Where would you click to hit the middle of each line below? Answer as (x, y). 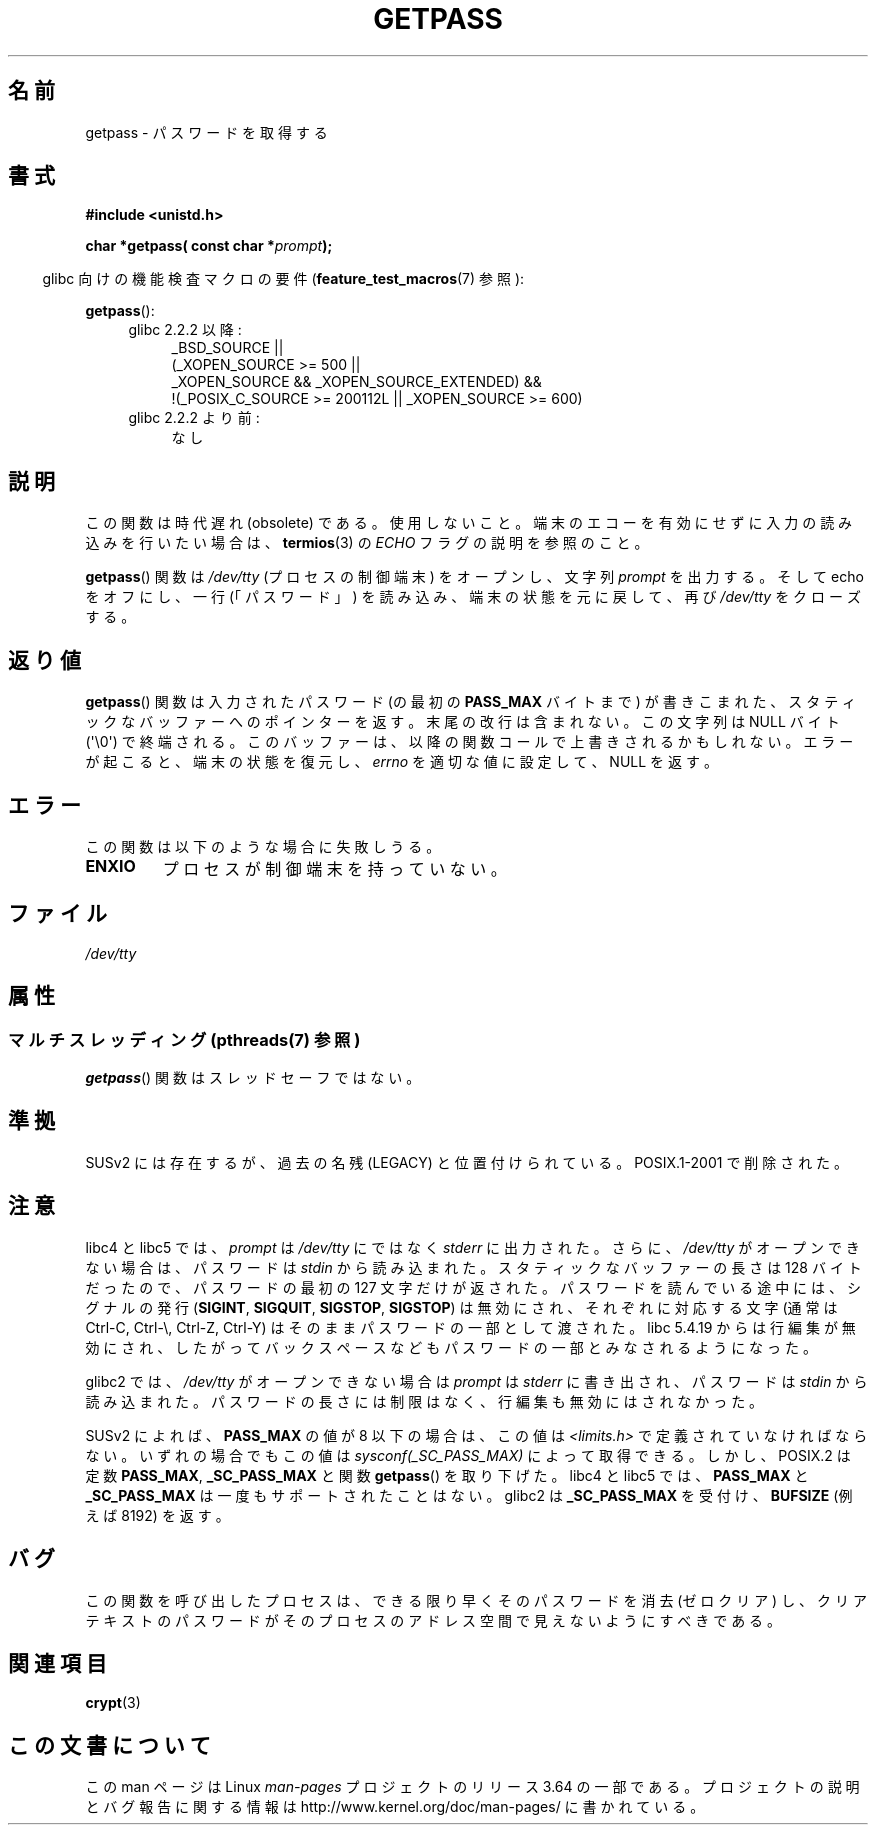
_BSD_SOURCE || (227, 348)
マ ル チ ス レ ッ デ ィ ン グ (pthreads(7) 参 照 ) (184, 1039)
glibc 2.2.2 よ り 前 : (194, 418)
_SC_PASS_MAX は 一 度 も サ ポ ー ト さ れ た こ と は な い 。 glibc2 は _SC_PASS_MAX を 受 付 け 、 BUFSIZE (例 (469, 1495)
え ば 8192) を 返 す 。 (157, 1515)
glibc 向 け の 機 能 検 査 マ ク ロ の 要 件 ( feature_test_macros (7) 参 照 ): (283, 279)
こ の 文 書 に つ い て (109, 1745)
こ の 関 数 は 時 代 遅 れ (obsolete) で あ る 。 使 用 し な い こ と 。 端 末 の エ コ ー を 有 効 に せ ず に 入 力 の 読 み (469, 523)
